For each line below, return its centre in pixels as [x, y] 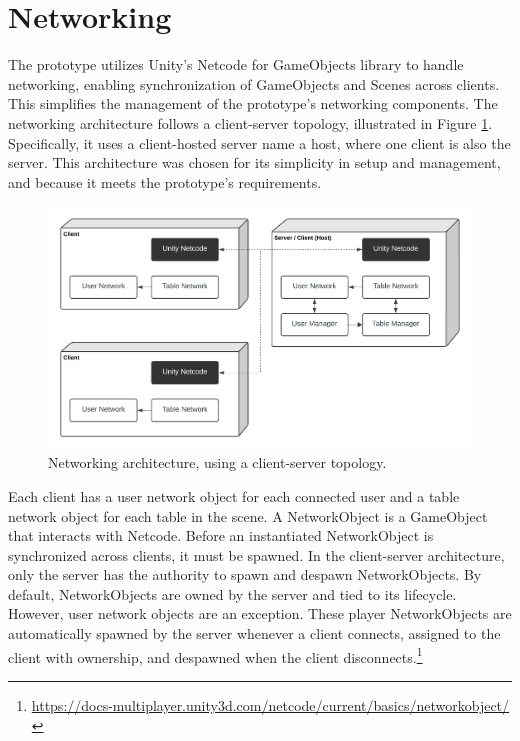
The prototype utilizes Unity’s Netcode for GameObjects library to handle [236, 64]
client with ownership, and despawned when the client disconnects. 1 [215, 655]
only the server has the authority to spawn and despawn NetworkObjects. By [245, 574]
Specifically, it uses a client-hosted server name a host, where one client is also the [259, 142]
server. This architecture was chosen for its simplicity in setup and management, [254, 162]
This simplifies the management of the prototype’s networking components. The [253, 103]
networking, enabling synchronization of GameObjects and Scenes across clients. [254, 83]
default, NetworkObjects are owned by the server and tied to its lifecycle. [232, 593]
